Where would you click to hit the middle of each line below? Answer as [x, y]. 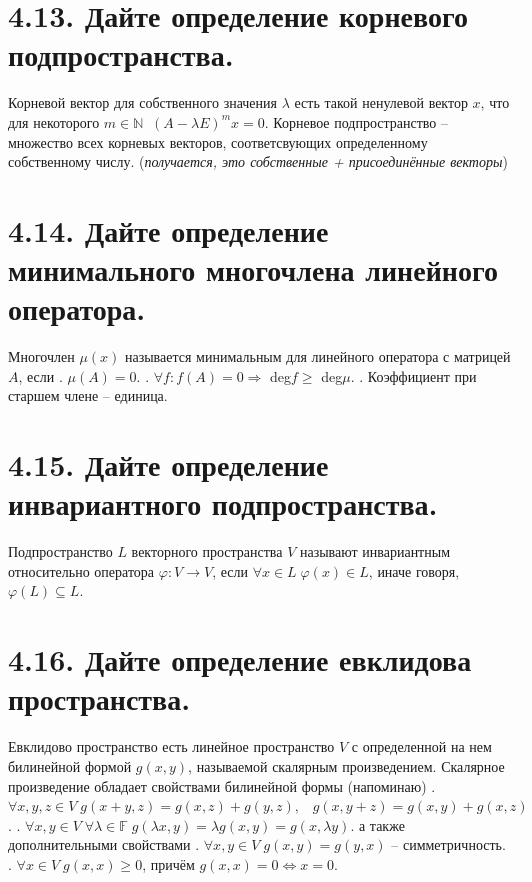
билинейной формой [70, 765]
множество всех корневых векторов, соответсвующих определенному [218, 141]
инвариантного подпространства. [223, 503]
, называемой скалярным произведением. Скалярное [346, 765]
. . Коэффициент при [413, 375]
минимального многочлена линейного [253, 269]
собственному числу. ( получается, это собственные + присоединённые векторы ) [258, 161]
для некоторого [54, 121]
